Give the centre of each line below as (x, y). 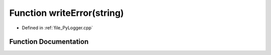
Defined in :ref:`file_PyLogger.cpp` (57, 28)
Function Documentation (49, 42)
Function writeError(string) (66, 13)
